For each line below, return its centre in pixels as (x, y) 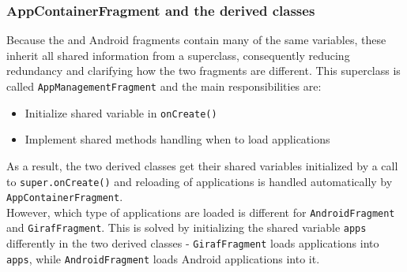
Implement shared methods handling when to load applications (177, 139)
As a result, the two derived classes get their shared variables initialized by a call (202, 165)
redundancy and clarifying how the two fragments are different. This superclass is (203, 71)
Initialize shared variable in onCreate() (121, 112)
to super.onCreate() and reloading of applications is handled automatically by (200, 181)
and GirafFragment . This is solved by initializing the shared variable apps (187, 227)
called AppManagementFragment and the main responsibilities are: (164, 86)
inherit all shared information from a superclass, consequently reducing (178, 55)
